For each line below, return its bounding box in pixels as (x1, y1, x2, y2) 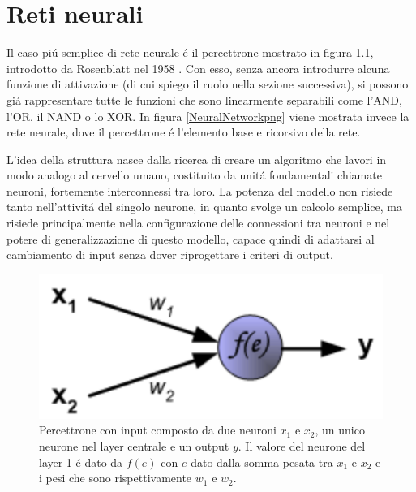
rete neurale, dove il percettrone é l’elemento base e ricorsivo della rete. (6, 123, 361, 140)
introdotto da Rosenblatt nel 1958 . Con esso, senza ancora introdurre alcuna (6, 59, 390, 76)
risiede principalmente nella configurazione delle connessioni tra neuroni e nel (6, 214, 390, 231)
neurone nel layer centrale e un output (39, 438, 229, 455)
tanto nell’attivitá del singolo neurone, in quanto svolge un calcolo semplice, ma (6, 198, 402, 215)
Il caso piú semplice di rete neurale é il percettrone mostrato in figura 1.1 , (6, 44, 374, 61)
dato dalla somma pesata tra (191, 453, 333, 470)
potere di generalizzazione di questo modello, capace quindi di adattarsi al (6, 230, 375, 247)
